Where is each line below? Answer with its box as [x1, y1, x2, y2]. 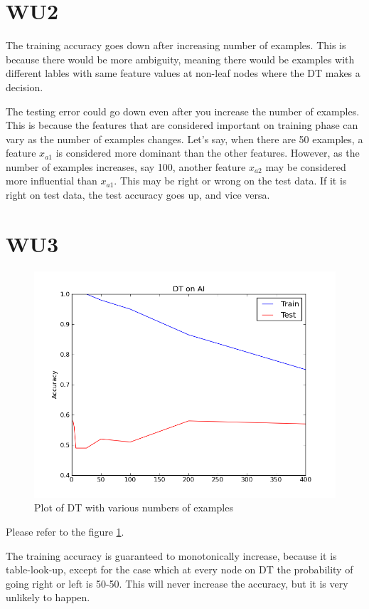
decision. [6, 79, 43, 94]
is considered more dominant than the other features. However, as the [55, 145, 360, 160]
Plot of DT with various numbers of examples [34, 500, 233, 515]
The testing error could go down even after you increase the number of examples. [6, 103, 360, 118]
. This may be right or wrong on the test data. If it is [114, 173, 347, 188]
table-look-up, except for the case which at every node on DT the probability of [6, 562, 353, 577]
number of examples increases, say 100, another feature [6, 159, 246, 174]
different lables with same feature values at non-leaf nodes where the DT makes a [6, 66, 360, 80]
